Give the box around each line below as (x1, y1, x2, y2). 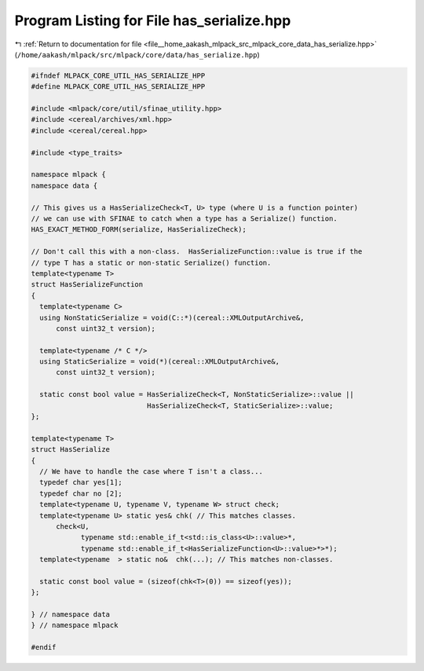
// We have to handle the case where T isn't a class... (39, 467, 263, 475)
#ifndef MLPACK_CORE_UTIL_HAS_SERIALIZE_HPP (31, 71, 206, 80)
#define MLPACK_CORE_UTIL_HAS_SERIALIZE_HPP (31, 82, 206, 91)
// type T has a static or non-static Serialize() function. (31, 258, 272, 267)
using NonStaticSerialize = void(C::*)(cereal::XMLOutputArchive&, (39, 313, 305, 322)
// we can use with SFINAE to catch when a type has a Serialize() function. (31, 214, 338, 223)
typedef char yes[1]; (39, 478, 123, 487)
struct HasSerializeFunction (31, 280, 144, 289)
